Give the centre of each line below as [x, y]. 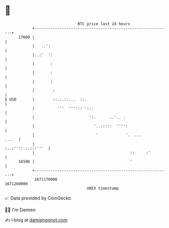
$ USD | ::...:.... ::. [46, 99]
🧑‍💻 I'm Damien [20, 210]
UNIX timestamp [103, 188]
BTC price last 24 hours [104, 24]
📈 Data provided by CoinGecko [38, 198]
